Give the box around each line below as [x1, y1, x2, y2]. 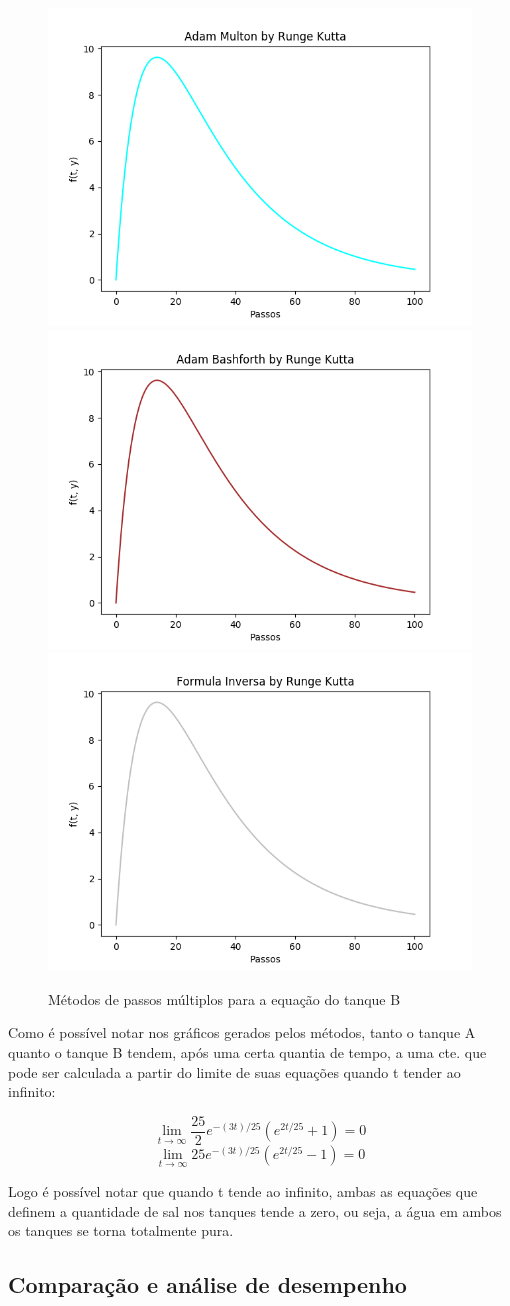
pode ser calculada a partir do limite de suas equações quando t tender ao [8, 1061, 461, 1082]
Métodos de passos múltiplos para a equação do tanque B [48, 988, 401, 1009]
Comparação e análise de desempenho [8, 1269, 407, 1300]
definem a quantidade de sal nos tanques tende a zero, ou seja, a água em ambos [8, 1200, 502, 1221]
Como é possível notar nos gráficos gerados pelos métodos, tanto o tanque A [8, 1022, 476, 1043]
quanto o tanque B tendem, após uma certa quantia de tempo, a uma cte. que [8, 1041, 487, 1062]
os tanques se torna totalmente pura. [8, 1220, 234, 1241]
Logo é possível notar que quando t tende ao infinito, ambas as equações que [8, 1181, 478, 1202]
